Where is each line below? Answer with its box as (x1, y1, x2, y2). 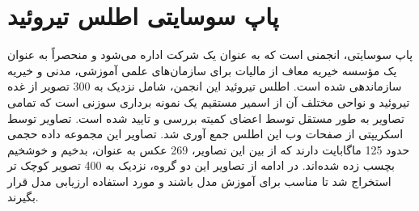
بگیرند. (7, 188, 39, 205)
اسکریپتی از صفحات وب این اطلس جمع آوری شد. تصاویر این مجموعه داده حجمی (7, 125, 404, 142)
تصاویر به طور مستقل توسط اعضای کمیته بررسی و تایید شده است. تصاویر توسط (7, 109, 404, 126)
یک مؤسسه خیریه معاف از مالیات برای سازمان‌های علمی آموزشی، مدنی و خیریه (7, 61, 397, 78)
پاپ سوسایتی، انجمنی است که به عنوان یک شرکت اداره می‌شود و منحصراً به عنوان (7, 46, 413, 63)
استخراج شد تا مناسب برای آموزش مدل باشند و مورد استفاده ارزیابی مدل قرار (7, 172, 391, 189)
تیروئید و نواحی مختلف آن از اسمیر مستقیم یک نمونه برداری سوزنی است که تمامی (7, 93, 410, 110)
